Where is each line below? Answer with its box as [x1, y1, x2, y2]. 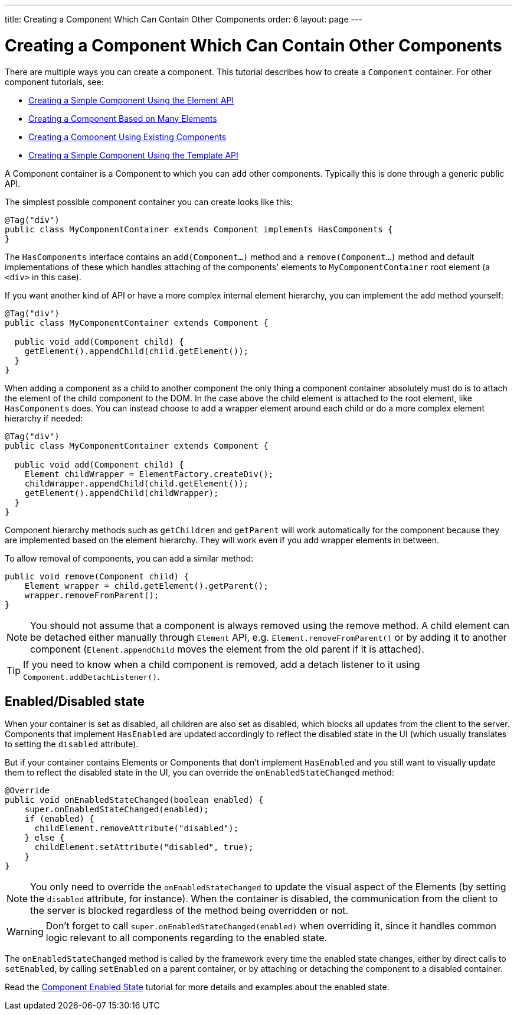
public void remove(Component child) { [5, 571, 189, 581]
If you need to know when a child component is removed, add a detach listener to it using [23, 658, 420, 670]
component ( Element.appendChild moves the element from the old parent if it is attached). [30, 643, 424, 655]
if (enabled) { [24, 814, 94, 824]
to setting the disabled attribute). [5, 739, 139, 750]
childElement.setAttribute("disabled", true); [34, 842, 254, 852]
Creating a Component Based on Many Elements [28, 113, 217, 124]
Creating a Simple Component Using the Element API [28, 95, 234, 105]
